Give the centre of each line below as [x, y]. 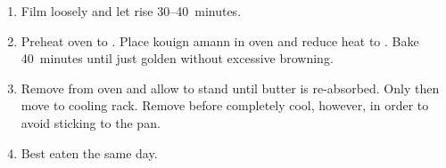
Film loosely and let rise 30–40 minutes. [131, 11]
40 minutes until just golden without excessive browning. [177, 58]
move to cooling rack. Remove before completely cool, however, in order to [225, 105]
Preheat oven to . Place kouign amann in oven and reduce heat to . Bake [220, 40]
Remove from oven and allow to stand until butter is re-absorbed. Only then [230, 88]
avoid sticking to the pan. [91, 122]
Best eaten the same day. [89, 152]
